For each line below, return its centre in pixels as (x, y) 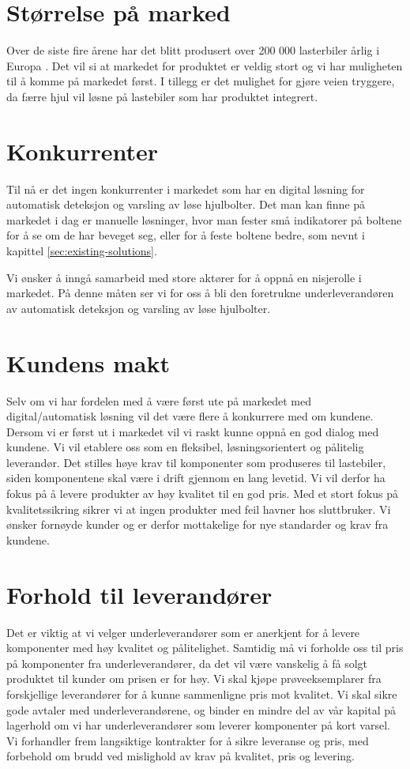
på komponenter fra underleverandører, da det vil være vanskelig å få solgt (187, 663)
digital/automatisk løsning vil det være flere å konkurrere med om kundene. (190, 416)
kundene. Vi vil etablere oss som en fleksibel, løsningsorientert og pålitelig (185, 447)
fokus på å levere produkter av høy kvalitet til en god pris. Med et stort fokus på (202, 494)
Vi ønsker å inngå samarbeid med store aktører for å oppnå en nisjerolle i (184, 277)
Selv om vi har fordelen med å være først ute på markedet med (159, 400)
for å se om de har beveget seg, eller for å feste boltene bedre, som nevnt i (186, 235)
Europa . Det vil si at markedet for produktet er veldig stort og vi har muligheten (205, 65)
